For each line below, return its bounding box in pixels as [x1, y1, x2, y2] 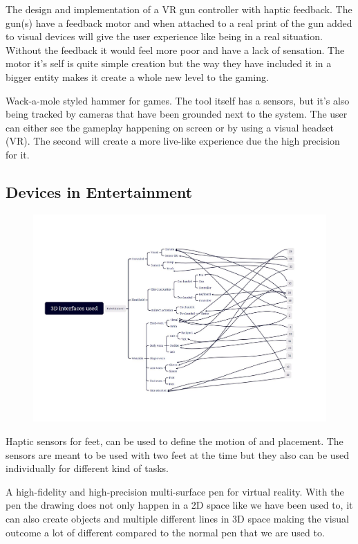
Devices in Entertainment [6, 181, 193, 202]
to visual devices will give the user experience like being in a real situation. [6, 29, 323, 44]
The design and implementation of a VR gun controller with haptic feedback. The [6, 2, 352, 16]
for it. [6, 147, 30, 161]
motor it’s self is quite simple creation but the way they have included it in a [6, 56, 332, 71]
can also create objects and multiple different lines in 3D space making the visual [6, 511, 349, 525]
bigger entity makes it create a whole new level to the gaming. [6, 69, 269, 84]
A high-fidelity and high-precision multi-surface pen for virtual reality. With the [6, 484, 344, 498]
